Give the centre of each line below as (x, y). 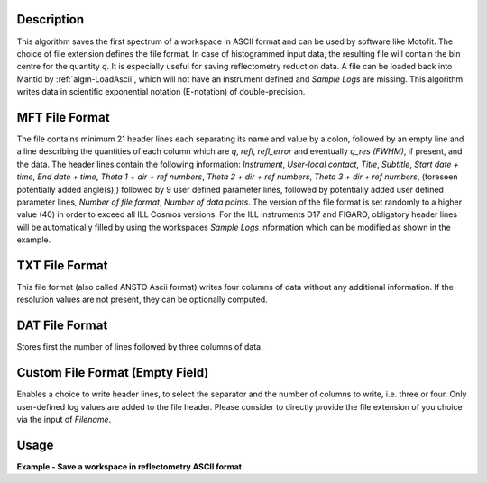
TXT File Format (62, 265)
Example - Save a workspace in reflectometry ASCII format (129, 466)
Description (51, 19)
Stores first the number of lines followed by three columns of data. (140, 347)
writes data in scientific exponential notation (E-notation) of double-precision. (161, 92)
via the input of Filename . (64, 419)
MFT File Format (63, 117)
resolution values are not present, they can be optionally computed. (142, 300)
